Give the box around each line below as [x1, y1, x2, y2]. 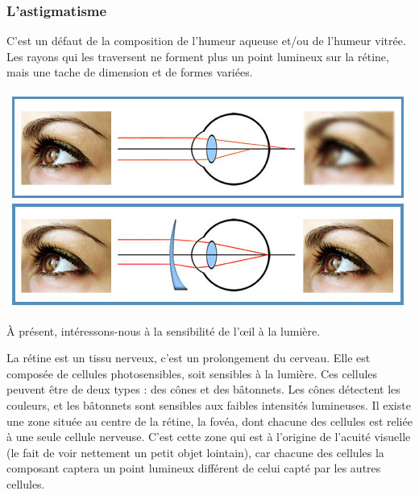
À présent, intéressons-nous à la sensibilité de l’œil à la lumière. [6, 322, 321, 339]
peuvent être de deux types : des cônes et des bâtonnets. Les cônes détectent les [6, 381, 400, 398]
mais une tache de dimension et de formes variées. [6, 64, 253, 80]
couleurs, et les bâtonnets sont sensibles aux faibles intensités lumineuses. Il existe [6, 396, 411, 413]
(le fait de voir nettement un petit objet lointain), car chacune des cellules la [6, 443, 384, 460]
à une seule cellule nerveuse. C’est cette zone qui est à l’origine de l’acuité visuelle [6, 428, 411, 445]
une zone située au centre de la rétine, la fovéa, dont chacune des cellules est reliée [6, 412, 413, 429]
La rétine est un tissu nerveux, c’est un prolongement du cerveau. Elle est [6, 349, 371, 366]
